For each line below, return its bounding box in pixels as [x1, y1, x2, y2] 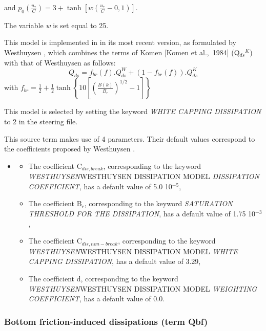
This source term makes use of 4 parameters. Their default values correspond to [4, 133, 255, 144]
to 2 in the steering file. [4, 116, 78, 127]
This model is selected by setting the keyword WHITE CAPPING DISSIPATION [4, 106, 261, 117]
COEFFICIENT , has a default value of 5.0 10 [28, 181, 172, 191]
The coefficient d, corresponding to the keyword [28, 273, 178, 283]
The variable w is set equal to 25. [4, 19, 109, 30]
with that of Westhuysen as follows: [4, 57, 116, 68]
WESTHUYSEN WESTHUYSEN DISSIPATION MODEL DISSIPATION [28, 171, 259, 182]
